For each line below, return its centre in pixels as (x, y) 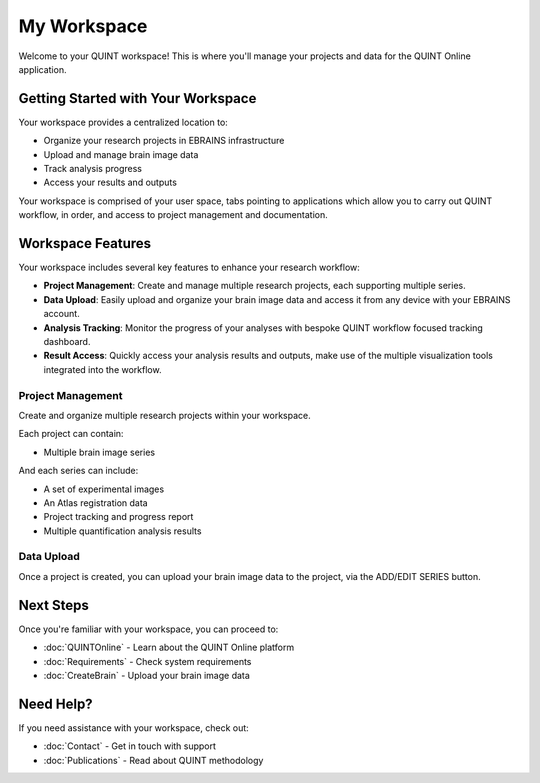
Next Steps (53, 605)
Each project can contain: (71, 434)
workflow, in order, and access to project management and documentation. (173, 215)
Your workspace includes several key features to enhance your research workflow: (189, 267)
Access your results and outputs (110, 182)
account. (61, 314)
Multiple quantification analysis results (122, 531)
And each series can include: (78, 471)
